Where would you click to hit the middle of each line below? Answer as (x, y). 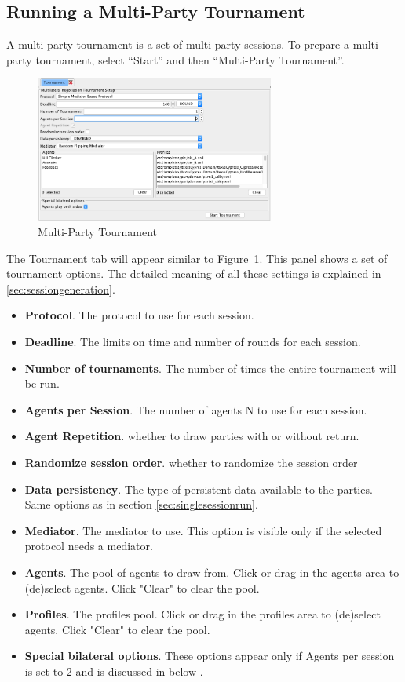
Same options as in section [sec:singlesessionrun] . (141, 504)
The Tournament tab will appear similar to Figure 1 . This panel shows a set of (197, 258)
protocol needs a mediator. (89, 546)
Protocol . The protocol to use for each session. (139, 315)
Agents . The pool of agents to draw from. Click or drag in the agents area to (212, 572)
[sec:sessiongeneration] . (61, 288)
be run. (42, 383)
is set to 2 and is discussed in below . (114, 671)
